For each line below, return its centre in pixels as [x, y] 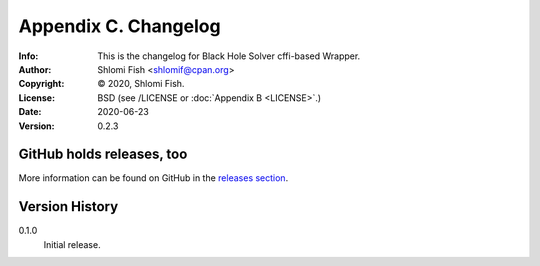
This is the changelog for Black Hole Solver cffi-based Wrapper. [229, 56]
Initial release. [72, 244]
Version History [68, 206]
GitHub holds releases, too [103, 154]
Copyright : [41, 84]
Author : [35, 69]
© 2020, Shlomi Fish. [141, 84]
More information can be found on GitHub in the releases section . [153, 178]
